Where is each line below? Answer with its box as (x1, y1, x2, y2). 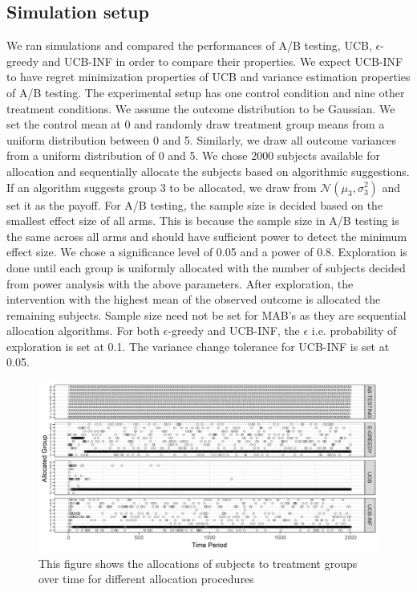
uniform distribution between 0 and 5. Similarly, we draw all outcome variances (6, 131, 397, 148)
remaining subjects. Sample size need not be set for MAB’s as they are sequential (6, 306, 407, 323)
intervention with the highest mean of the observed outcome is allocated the (6, 291, 381, 308)
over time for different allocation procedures (38, 570, 254, 587)
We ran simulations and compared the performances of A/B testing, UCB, (6, 37, 372, 54)
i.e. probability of (311, 322, 397, 339)
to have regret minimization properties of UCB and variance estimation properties (6, 68, 411, 85)
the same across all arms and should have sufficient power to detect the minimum (6, 227, 407, 244)
